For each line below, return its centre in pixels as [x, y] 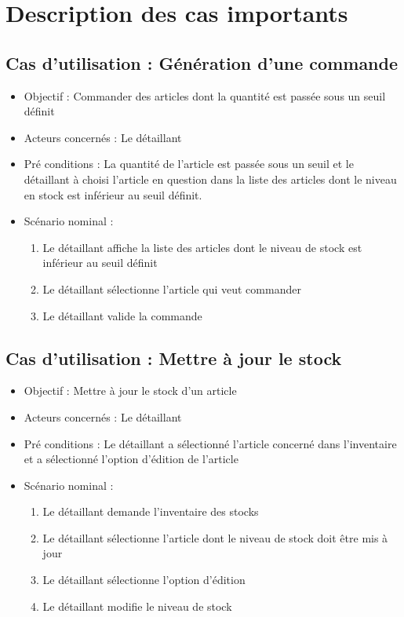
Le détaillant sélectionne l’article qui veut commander [172, 288]
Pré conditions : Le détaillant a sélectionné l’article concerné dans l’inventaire [210, 443]
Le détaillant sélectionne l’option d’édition [144, 580]
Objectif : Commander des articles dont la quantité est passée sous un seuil [205, 95]
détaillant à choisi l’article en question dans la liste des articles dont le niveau [210, 179]
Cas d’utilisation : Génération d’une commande [202, 62]
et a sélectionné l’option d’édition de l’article [131, 459]
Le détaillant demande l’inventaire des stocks [151, 511]
